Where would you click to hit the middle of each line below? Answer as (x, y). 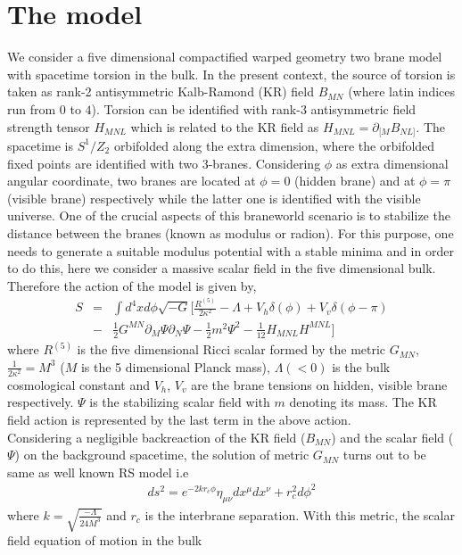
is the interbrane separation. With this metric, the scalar (300, 514)
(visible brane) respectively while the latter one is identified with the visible (214, 198)
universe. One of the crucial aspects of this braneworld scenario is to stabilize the (229, 215)
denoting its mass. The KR (363, 402)
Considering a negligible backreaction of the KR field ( (157, 437)
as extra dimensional (392, 163)
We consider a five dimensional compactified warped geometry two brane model (225, 57)
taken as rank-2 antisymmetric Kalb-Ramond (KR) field (161, 91)
